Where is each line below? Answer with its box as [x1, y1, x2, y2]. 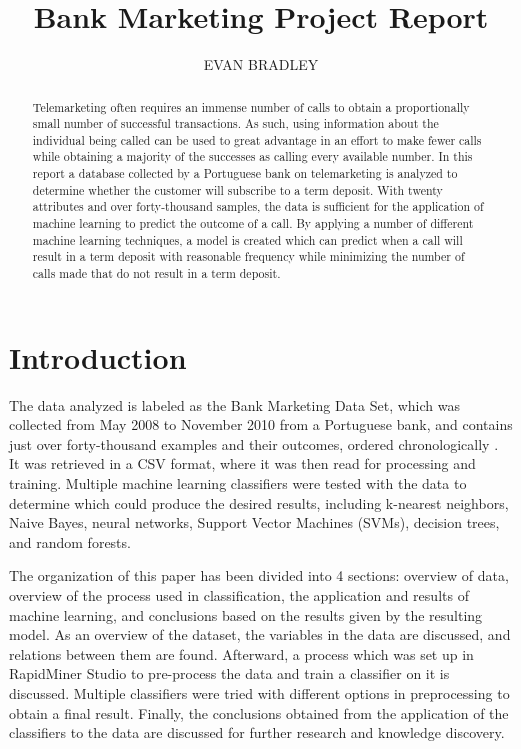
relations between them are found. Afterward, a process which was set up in [9, 643, 474, 664]
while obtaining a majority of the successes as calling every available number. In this [32, 148, 473, 165]
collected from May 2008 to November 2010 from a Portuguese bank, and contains [9, 414, 513, 435]
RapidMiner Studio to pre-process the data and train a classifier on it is [9, 663, 450, 684]
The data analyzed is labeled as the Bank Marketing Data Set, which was [9, 394, 460, 415]
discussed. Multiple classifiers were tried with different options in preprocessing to [9, 682, 510, 703]
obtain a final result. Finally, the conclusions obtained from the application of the [9, 702, 509, 723]
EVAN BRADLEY [203, 54, 319, 75]
